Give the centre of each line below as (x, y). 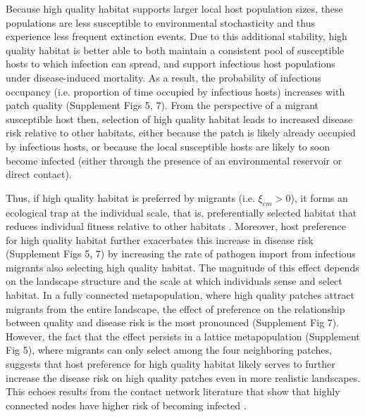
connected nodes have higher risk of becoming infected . (126, 405)
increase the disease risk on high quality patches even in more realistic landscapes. (183, 377)
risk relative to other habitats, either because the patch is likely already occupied (181, 133)
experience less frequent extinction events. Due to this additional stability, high (177, 36)
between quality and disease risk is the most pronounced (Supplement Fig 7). (173, 322)
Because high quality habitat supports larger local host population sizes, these (174, 8)
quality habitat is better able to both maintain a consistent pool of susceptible (175, 50)
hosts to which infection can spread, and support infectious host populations (171, 64)
